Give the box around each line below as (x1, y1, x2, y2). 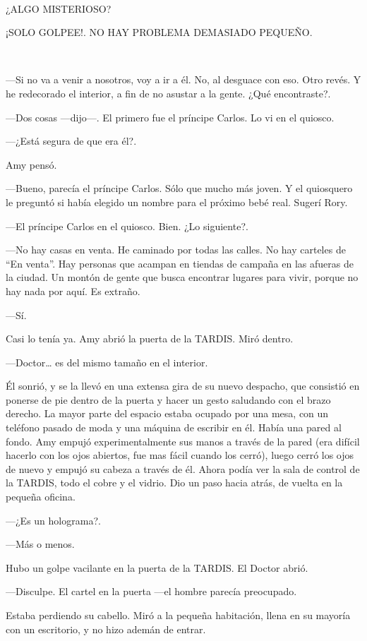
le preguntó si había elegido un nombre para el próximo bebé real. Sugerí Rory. (6, 194, 348, 209)
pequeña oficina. (6, 489, 76, 504)
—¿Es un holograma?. (6, 513, 101, 527)
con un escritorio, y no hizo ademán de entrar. (6, 621, 206, 636)
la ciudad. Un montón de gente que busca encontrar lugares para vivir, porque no (6, 270, 359, 284)
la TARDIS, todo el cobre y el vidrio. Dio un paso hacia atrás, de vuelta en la (6, 475, 343, 490)
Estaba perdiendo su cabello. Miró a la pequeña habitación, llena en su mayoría (6, 608, 351, 622)
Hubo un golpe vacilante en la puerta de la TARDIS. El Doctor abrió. (6, 560, 308, 575)
